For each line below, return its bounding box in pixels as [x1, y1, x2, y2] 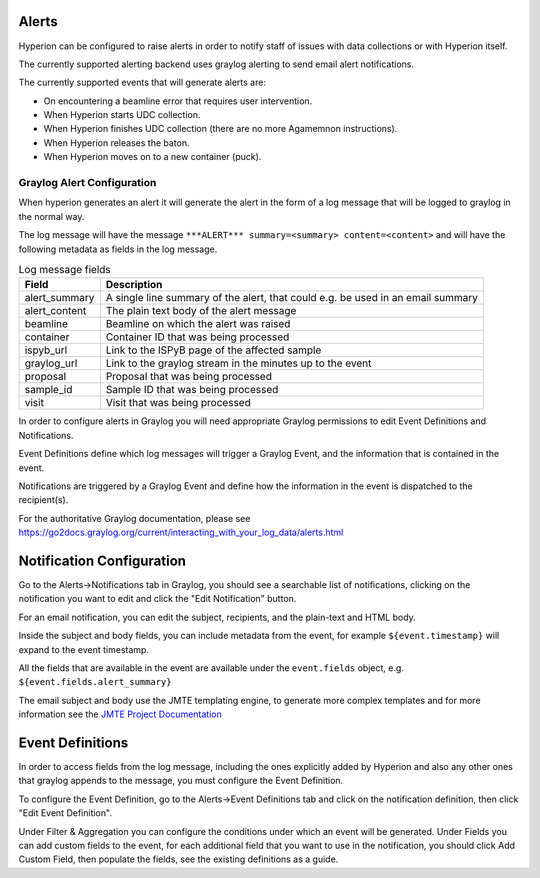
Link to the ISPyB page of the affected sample [105, 343, 322, 357]
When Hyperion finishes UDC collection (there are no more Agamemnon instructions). [43, 123, 398, 135]
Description [105, 278, 163, 292]
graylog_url [24, 356, 78, 370]
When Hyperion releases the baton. [43, 136, 190, 149]
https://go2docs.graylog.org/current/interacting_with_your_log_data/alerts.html [18, 526, 344, 539]
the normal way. [18, 210, 85, 222]
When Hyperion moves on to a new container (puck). [43, 151, 262, 163]
